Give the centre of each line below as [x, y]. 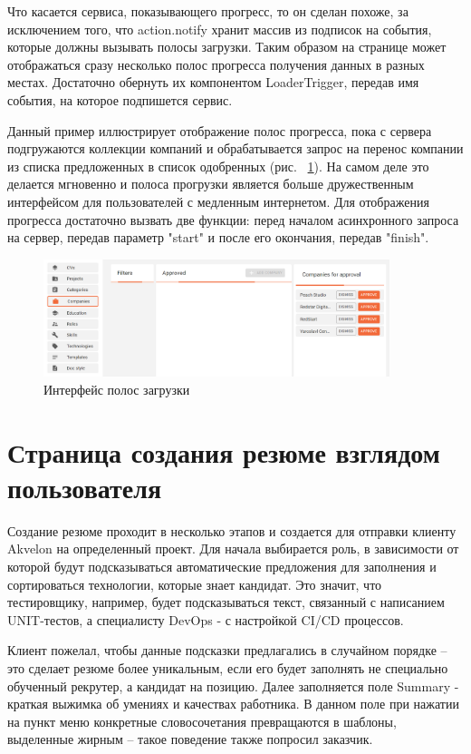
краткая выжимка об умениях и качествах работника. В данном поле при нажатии [233, 704]
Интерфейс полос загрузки [117, 389]
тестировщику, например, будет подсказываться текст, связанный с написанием [226, 602]
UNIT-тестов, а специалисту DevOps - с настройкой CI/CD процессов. [206, 619]
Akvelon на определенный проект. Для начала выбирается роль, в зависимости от [233, 548]
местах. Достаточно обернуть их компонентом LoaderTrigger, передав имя [213, 82]
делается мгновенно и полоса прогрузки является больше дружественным [211, 184]
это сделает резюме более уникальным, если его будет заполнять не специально [228, 668]
